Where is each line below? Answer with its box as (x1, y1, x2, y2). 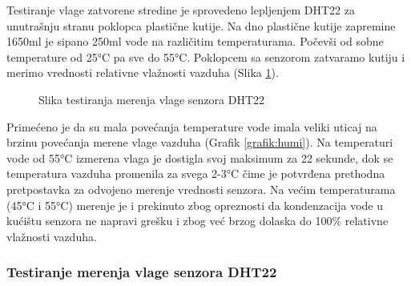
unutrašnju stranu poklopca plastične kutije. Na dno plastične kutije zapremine (6, 17, 396, 34)
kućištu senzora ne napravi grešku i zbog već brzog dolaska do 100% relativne (6, 212, 389, 229)
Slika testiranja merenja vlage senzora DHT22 (38, 91, 265, 107)
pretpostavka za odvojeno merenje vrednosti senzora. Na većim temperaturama (6, 180, 396, 197)
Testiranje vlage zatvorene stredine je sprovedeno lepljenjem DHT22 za (6, 2, 355, 18)
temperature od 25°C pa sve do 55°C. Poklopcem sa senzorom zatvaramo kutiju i (6, 48, 405, 65)
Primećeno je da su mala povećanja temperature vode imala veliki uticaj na (6, 118, 377, 135)
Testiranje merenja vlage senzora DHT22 (6, 262, 277, 282)
